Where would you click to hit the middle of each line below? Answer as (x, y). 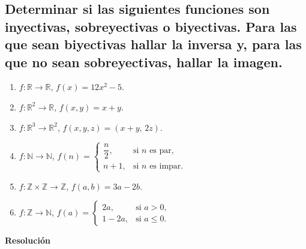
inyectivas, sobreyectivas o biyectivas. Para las (151, 26)
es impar (165, 166)
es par (160, 150)
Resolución (28, 240)
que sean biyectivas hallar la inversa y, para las (153, 44)
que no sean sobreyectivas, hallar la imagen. (144, 61)
